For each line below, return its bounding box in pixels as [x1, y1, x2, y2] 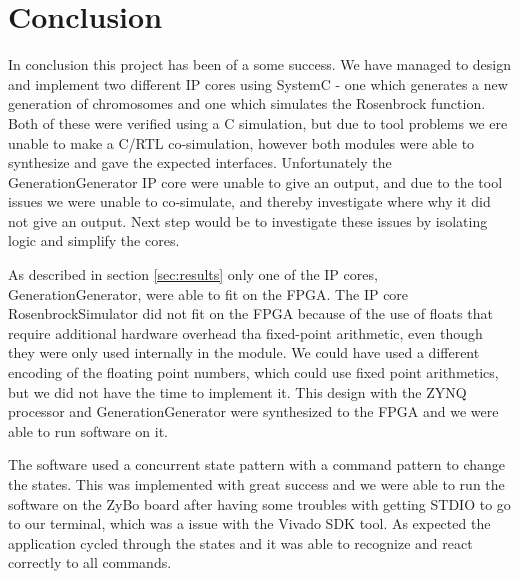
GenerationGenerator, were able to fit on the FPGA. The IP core [8, 283, 409, 304]
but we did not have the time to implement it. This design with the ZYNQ [8, 381, 467, 402]
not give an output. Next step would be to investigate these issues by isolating [8, 210, 488, 231]
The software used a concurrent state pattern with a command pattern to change [8, 454, 505, 475]
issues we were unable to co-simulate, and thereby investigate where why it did [8, 191, 491, 212]
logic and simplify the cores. [8, 230, 180, 251]
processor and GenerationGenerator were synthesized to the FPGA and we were [8, 401, 499, 422]
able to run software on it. [8, 420, 168, 441]
